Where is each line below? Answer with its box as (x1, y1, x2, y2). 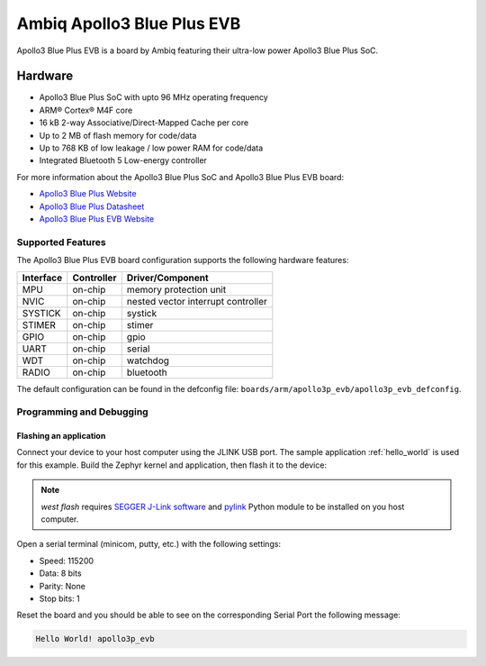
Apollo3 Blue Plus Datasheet (39, 201, 145, 212)
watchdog (126, 354, 170, 367)
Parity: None (39, 580, 85, 591)
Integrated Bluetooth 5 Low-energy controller (39, 155, 207, 166)
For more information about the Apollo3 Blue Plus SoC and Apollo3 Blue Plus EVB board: (16, 171, 345, 182)
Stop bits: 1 (39, 593, 80, 604)
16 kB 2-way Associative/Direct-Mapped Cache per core (39, 117, 249, 128)
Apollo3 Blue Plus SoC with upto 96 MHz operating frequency (39, 92, 269, 103)
